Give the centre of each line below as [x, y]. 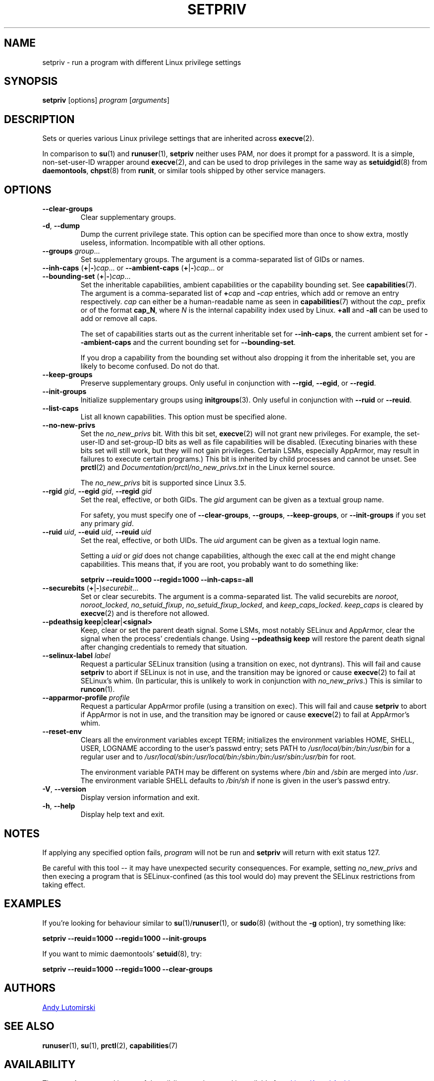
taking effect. [64, 884]
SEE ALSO [29, 1026]
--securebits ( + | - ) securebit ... [90, 588]
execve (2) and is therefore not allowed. [145, 613]
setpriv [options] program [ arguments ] [106, 100]
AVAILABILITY [40, 1064]
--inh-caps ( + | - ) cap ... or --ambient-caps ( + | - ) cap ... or [133, 268]
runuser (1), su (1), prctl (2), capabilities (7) [110, 1045]
